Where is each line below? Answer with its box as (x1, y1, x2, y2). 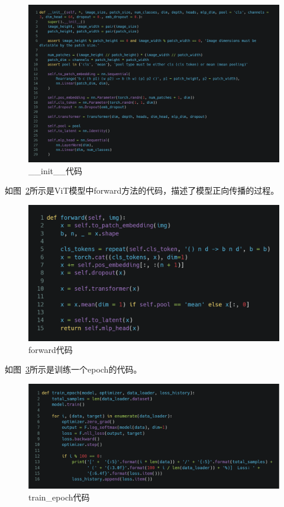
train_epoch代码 (28, 490, 90, 503)
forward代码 (28, 343, 73, 355)
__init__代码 (28, 164, 83, 177)
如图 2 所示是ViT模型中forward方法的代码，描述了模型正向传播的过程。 (5, 184, 279, 197)
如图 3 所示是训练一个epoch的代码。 (5, 363, 142, 376)
